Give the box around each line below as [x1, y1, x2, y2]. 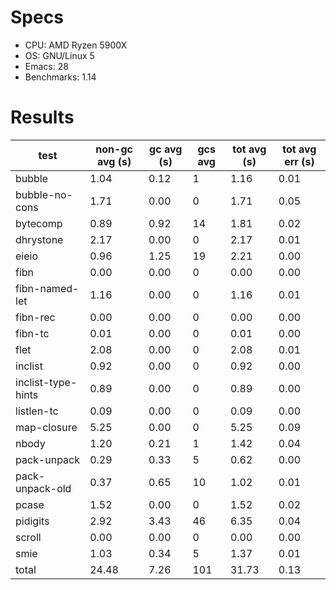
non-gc [95, 142, 133, 156]
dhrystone [15, 232, 64, 246]
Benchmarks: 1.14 [24, 71, 97, 83]
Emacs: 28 [24, 60, 69, 72]
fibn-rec [15, 310, 56, 324]
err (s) [284, 154, 315, 168]
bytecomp [15, 216, 63, 230]
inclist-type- [15, 375, 78, 389]
